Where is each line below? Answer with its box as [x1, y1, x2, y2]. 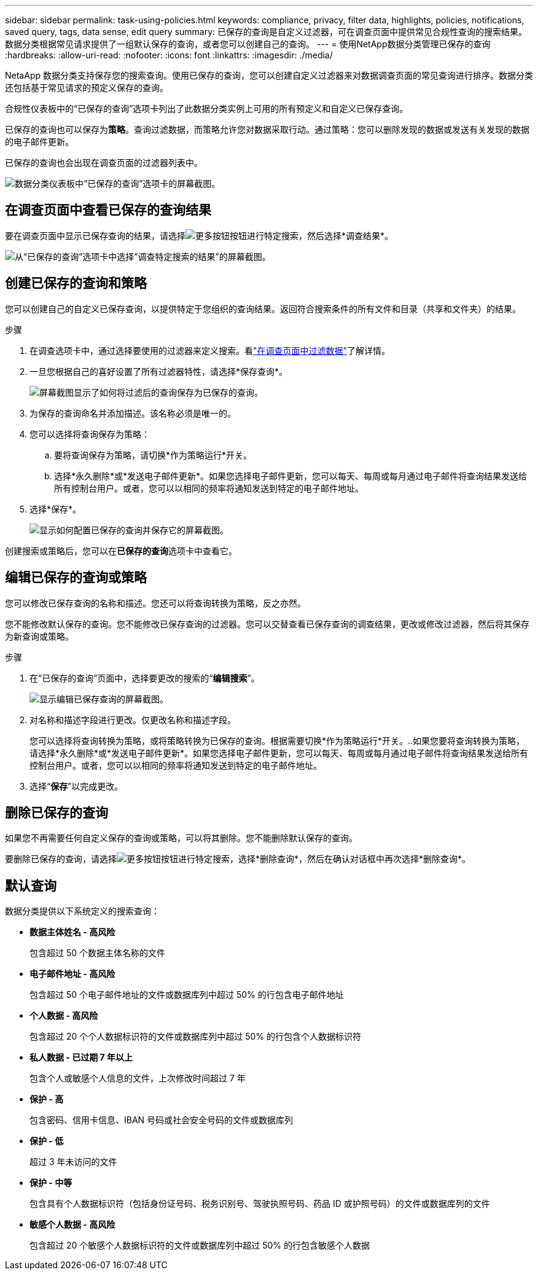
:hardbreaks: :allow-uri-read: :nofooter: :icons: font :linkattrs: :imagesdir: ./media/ [5, 50, 333, 60]
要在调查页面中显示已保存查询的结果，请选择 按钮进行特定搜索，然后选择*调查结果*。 [5, 230, 394, 241]
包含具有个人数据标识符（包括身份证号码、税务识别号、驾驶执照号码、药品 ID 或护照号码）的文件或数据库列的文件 [29, 1198, 490, 1209]
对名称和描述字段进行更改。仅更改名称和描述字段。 [29, 714, 236, 725]
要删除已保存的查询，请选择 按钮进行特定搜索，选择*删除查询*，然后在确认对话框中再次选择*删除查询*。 [5, 853, 471, 865]
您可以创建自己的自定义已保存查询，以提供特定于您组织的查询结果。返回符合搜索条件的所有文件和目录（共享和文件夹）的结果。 [5, 303, 521, 314]
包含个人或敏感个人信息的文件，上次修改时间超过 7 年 [29, 1073, 246, 1084]
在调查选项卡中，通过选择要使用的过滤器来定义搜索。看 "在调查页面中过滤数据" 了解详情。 [29, 345, 391, 356]
